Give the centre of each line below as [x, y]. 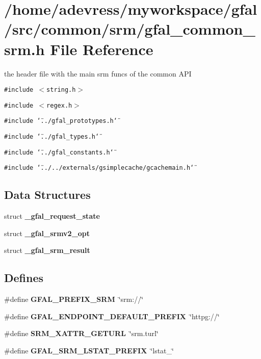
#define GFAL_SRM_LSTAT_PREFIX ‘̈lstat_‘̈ [89, 350]
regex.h [59, 105]
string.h [61, 90]
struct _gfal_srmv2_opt [47, 233]
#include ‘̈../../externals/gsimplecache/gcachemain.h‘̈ [99, 168]
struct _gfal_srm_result [47, 250]
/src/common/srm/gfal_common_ [130, 29]
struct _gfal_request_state [52, 216]
